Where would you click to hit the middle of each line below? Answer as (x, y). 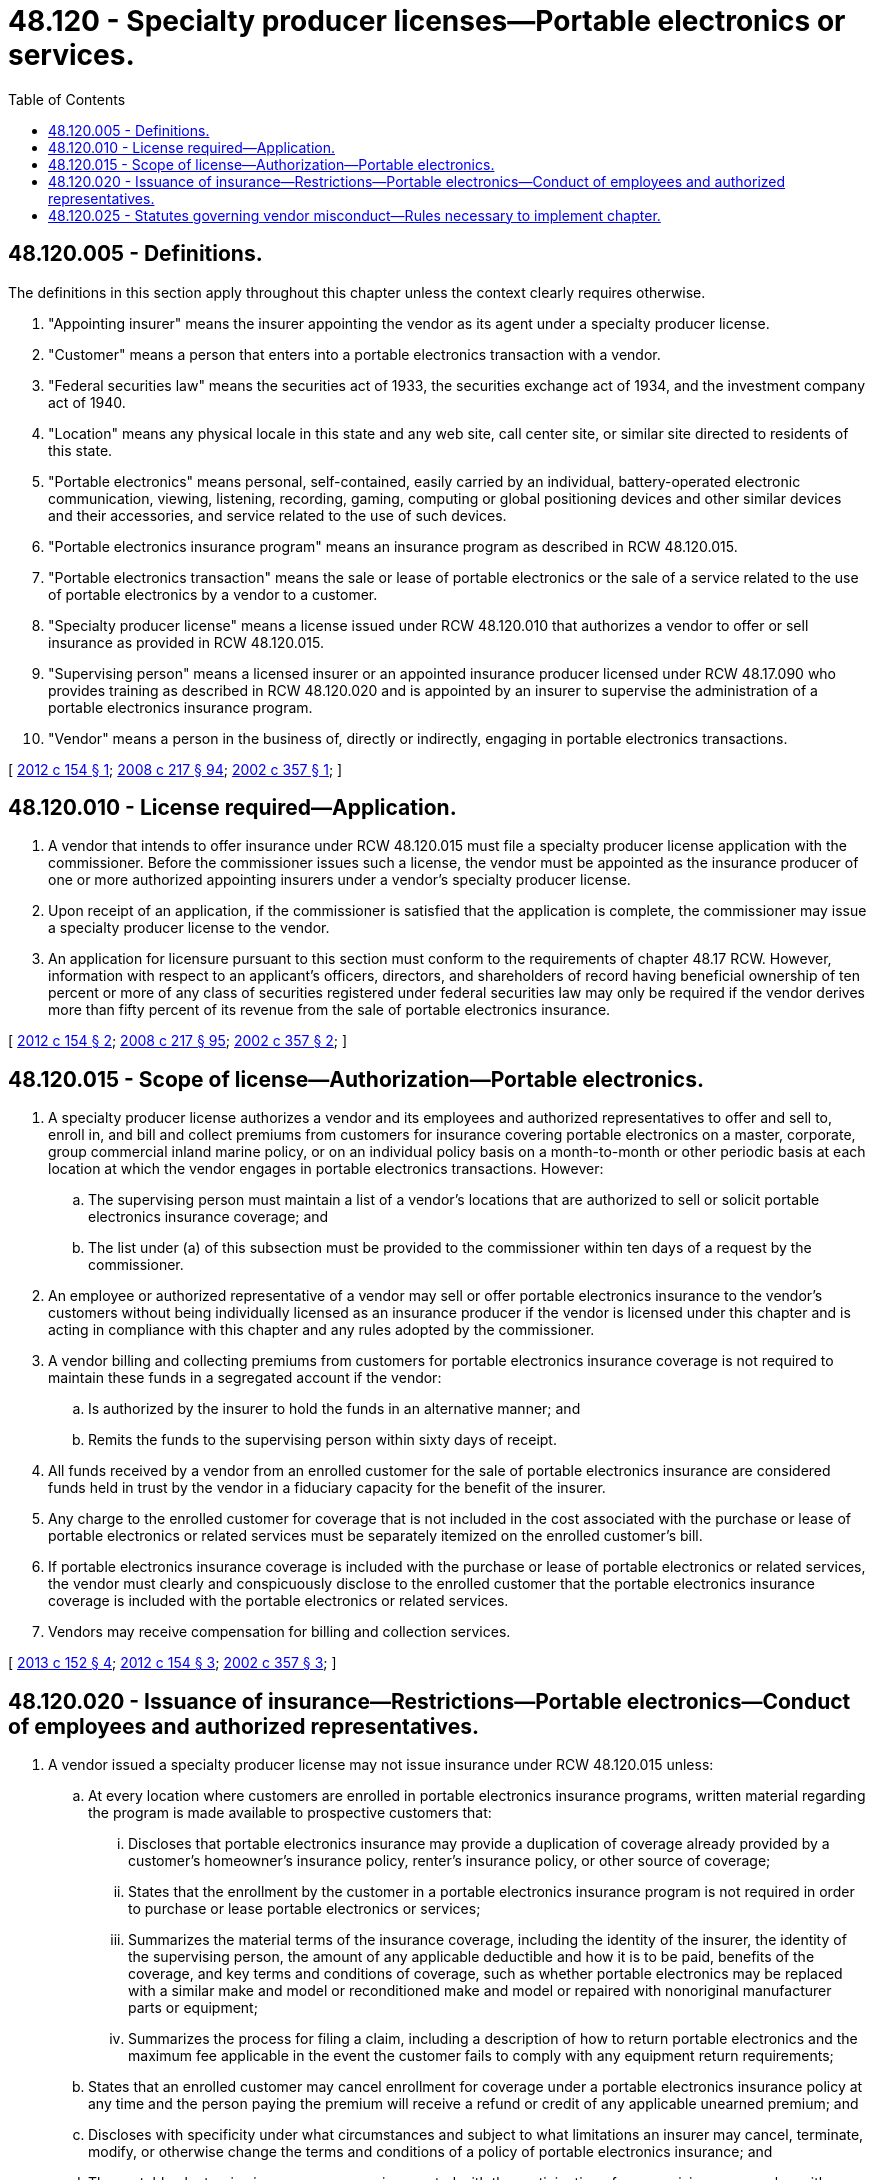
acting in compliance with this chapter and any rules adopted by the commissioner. (321, 1330)
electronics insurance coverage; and (208, 1217)
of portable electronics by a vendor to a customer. (213, 594)
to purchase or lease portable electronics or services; (304, 1909)
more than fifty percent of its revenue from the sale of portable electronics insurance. (329, 1010)
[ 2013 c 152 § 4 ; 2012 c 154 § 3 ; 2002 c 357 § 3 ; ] (172, 1663)
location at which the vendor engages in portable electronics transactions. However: (326, 1169)
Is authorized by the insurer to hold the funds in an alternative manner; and (334, 1409)
